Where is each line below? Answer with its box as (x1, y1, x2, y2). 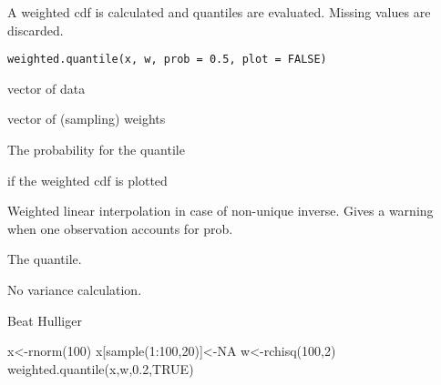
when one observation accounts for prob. (7, 218, 233, 238)
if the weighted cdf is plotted (7, 170, 168, 189)
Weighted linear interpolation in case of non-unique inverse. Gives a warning (7, 201, 434, 220)
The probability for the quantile (7, 140, 185, 159)
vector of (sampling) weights (7, 109, 166, 128)
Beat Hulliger (7, 310, 82, 329)
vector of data (7, 78, 86, 97)
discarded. (7, 20, 64, 39)
